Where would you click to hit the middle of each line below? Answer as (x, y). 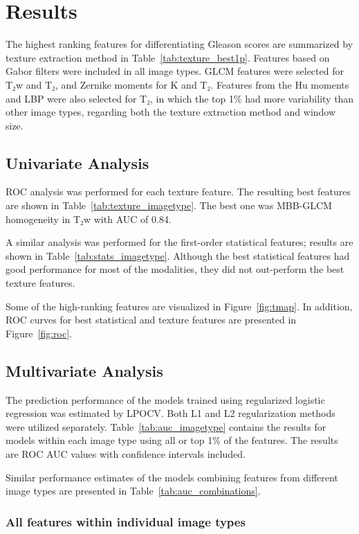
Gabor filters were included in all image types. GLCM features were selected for (175, 71)
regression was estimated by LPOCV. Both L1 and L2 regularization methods (171, 413)
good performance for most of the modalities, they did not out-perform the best (175, 269)
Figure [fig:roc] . (39, 333)
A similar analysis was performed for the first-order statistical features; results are (179, 242)
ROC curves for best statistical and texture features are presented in (151, 320)
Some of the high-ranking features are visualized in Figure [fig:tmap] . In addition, (179, 306)
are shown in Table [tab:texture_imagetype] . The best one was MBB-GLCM (169, 205)
